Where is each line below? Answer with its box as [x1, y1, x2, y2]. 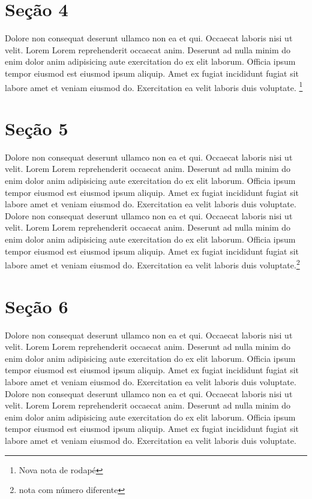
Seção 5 [5, 116, 68, 140]
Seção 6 [5, 294, 68, 318]
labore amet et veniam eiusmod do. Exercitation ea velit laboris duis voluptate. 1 [5, 79, 303, 93]
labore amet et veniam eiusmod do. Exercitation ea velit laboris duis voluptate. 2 [5, 257, 300, 271]
